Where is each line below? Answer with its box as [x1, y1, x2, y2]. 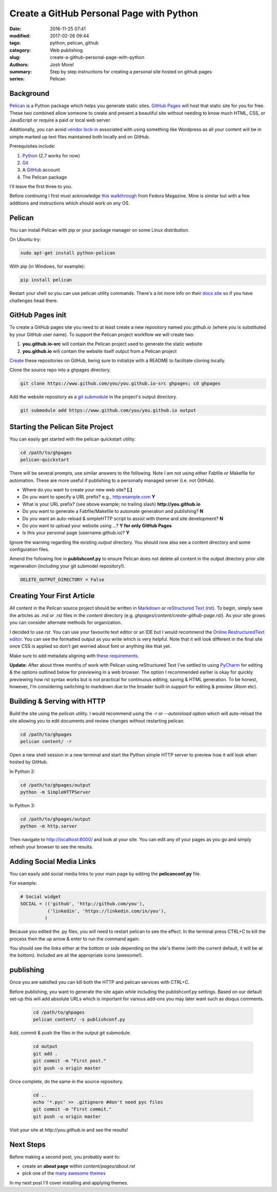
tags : [9, 40, 21, 46]
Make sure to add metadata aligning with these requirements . [9, 652, 140, 659]
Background [9, 89, 50, 98]
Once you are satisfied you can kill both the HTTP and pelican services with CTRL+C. [9, 979, 190, 985]
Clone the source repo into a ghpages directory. [9, 367, 111, 373]
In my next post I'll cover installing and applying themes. [9, 1180, 128, 1186]
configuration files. [9, 546, 50, 552]
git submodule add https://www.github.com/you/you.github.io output [20, 408, 196, 413]
